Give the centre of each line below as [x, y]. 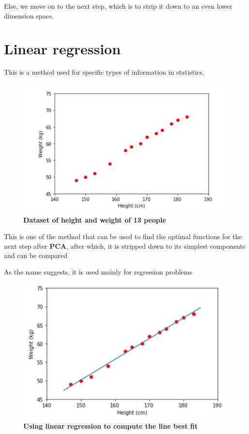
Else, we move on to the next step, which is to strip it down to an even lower [118, 6]
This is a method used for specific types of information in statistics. [104, 72]
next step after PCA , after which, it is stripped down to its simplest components [125, 246]
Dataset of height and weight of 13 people [95, 220]
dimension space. [29, 15]
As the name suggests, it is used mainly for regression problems [98, 271]
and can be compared [36, 255]
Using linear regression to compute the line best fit [110, 426]
